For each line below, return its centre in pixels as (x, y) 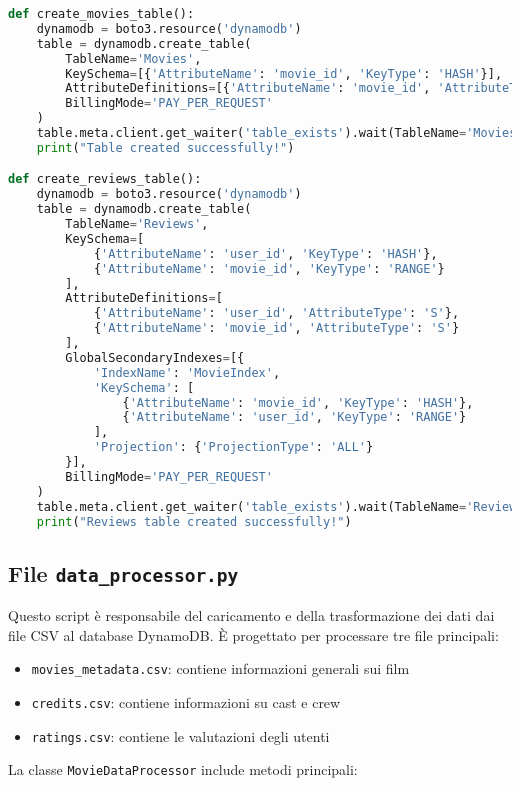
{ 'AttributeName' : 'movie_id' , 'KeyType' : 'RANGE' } (269, 268)
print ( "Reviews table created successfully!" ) (194, 521)
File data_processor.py (123, 572)
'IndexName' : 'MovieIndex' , (187, 372)
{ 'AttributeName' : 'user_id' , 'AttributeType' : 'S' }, (276, 313)
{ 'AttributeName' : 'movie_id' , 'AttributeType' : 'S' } (276, 328)
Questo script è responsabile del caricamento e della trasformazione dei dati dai (251, 615)
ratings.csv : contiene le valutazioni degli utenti (180, 735)
